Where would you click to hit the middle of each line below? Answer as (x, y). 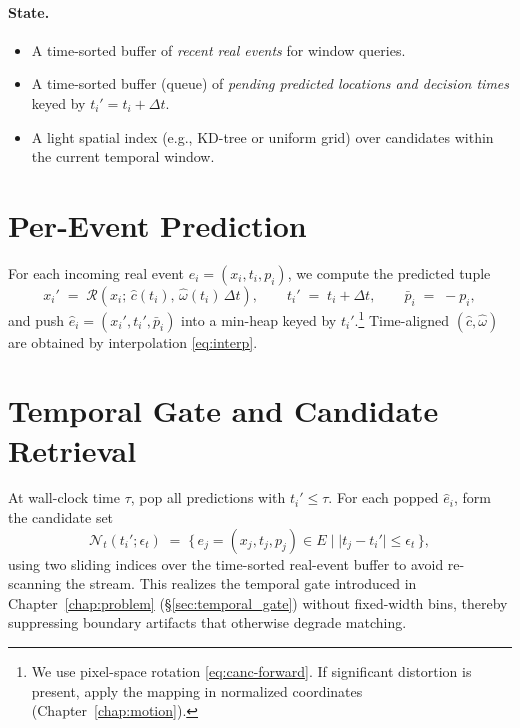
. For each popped (383, 497)
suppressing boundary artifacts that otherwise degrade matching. (207, 622)
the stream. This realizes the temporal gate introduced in (241, 583)
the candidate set (61, 517)
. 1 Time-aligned (402, 318)
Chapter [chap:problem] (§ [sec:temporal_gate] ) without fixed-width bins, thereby (258, 602)
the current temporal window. (123, 156)
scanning (34, 583)
